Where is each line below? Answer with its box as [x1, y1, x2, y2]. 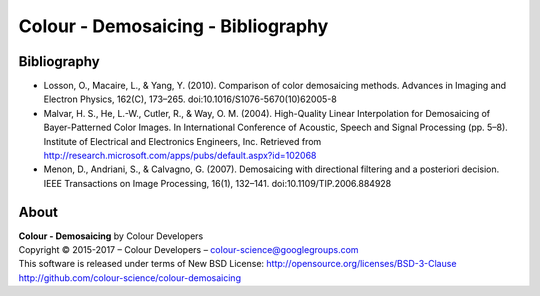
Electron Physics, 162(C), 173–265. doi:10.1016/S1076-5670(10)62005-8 [43, 93, 337, 105]
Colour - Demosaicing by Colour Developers [18, 230, 204, 242]
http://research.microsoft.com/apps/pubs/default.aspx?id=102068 [43, 150, 317, 162]
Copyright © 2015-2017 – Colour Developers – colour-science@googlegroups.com [18, 244, 359, 256]
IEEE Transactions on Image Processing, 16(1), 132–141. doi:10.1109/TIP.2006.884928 [43, 177, 392, 189]
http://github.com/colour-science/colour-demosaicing [18, 271, 242, 284]
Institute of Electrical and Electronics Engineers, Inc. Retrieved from [43, 135, 322, 147]
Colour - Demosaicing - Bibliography [18, 15, 329, 37]
